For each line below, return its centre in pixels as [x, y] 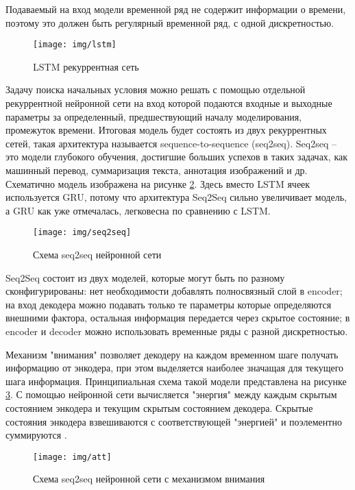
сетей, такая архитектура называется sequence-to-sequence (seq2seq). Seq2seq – [171, 143]
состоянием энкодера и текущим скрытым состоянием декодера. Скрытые [159, 407]
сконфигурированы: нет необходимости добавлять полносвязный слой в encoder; [174, 291]
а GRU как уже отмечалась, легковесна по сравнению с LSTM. [138, 210]
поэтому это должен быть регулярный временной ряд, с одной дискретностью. [170, 22]
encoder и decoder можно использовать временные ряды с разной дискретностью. [177, 331]
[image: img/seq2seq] [82, 233]
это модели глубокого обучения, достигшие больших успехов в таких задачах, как [177, 157]
